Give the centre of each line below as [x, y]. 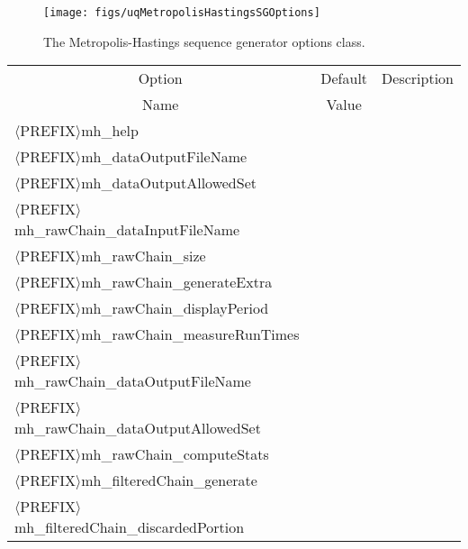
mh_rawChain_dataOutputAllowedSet [138, 428]
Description [418, 78]
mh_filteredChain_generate [169, 480]
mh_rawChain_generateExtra [177, 282]
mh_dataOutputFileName [164, 157]
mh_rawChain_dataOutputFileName [133, 381]
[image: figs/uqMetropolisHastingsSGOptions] [182, 13]
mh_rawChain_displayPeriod [175, 308]
